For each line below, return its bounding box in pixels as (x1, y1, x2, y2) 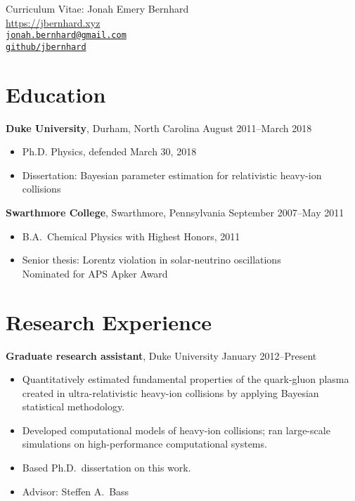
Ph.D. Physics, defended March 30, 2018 (22, 144, 197, 159)
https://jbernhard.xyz (6, 15, 101, 30)
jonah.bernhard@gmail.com (6, 30, 127, 41)
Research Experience (6, 307, 212, 336)
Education (6, 79, 106, 108)
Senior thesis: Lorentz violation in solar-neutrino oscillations (22, 252, 281, 267)
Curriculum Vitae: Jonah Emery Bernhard (6, 1, 189, 15)
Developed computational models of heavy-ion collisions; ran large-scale (22, 422, 330, 437)
